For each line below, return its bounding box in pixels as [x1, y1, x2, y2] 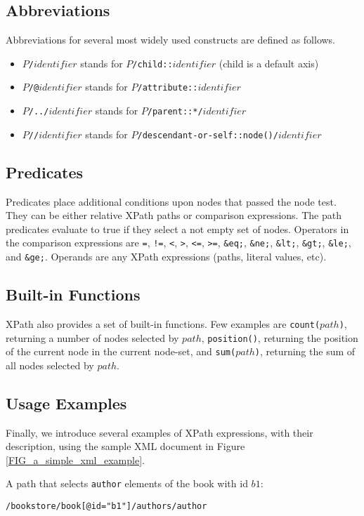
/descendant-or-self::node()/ [137, 130, 278, 140]
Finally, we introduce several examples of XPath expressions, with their [6, 425, 313, 439]
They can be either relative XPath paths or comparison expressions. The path [6, 208, 342, 223]
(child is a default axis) [219, 55, 319, 70]
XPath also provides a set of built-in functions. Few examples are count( [6, 316, 320, 331]
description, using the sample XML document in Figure [6, 439, 245, 454]
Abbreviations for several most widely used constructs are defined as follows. [6, 32, 336, 47]
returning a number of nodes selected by [6, 330, 179, 345]
